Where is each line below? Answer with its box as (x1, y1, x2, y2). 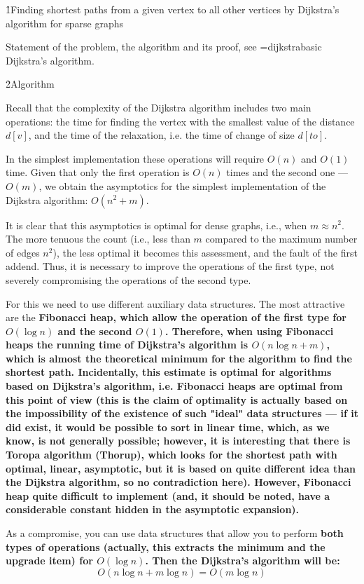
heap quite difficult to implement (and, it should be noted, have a (6, 488, 330, 503)
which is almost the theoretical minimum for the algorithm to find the (6, 351, 352, 365)
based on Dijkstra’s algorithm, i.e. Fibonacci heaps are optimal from (6, 379, 343, 393)
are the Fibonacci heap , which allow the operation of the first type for (6, 310, 346, 325)
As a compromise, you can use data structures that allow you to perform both (6, 526, 344, 540)
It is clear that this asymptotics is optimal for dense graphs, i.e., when (6, 217, 307, 232)
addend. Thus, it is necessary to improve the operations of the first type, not (6, 259, 335, 273)
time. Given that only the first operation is (6, 165, 190, 179)
